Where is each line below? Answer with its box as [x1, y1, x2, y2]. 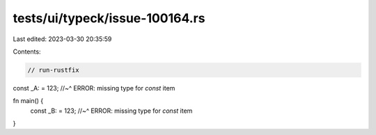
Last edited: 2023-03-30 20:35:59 [13, 35, 112, 43]
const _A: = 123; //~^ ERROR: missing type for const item [13, 84, 175, 92]
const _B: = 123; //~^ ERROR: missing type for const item [30, 106, 193, 115]
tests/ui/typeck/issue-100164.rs [13, 10, 205, 26]
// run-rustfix [27, 66, 79, 74]
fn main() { [13, 97, 44, 105]
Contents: [13, 47, 41, 56]
